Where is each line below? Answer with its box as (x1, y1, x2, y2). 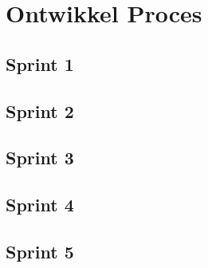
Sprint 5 (6, 238, 74, 263)
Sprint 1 (6, 51, 74, 76)
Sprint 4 (6, 192, 74, 217)
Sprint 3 (6, 145, 74, 170)
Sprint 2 (6, 98, 74, 123)
